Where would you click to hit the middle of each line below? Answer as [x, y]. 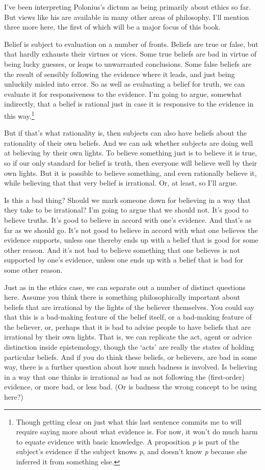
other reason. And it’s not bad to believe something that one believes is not [122, 250]
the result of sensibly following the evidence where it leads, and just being [120, 74]
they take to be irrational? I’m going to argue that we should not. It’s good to [126, 210]
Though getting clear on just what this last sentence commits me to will [129, 421]
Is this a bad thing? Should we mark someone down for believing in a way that [127, 200]
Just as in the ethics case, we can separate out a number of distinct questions [125, 287]
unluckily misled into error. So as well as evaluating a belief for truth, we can [125, 84]
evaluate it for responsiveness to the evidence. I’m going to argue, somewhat [123, 94]
